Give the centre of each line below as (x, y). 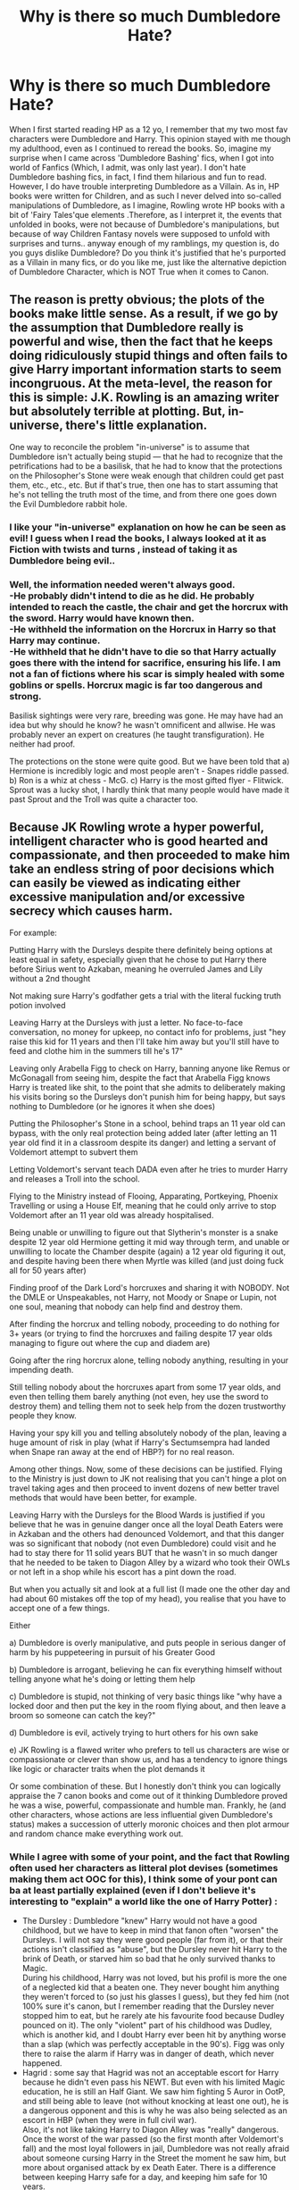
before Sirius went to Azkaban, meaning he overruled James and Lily (136, 969)
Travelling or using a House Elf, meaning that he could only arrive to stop (143, 1205)
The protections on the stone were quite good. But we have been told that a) (149, 761)
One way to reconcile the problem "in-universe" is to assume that (129, 447)
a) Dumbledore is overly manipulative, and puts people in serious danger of (148, 1642)
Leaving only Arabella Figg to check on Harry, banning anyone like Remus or (149, 1068)
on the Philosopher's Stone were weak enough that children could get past (146, 475)
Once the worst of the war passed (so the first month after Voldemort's (153, 2139)
